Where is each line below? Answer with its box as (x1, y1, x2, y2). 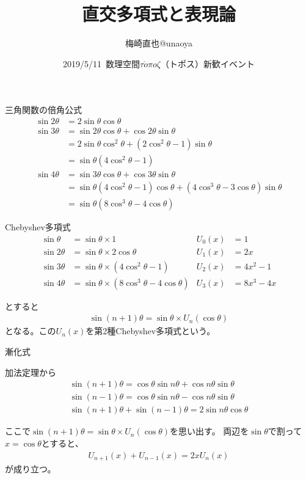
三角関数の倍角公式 (5, 103, 82, 116)
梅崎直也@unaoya (125, 37, 193, 49)
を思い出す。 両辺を (170, 425, 249, 437)
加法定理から (5, 365, 56, 378)
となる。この (5, 324, 56, 337)
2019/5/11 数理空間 (63, 57, 140, 70)
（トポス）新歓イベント (160, 57, 255, 70)
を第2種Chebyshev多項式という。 (86, 324, 216, 337)
